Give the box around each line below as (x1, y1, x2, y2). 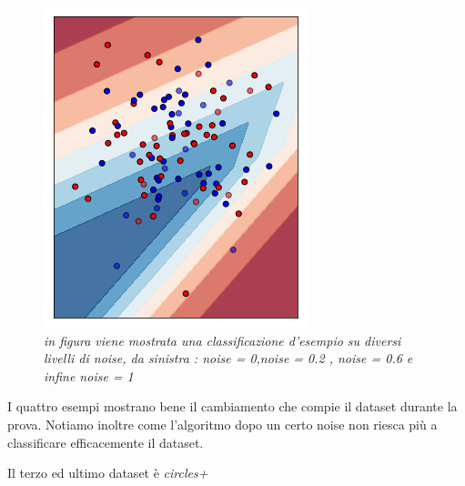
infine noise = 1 (44, 366, 134, 385)
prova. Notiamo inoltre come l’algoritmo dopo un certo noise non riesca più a (7, 414, 438, 433)
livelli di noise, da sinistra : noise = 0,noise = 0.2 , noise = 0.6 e (44, 349, 413, 368)
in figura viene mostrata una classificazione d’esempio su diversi (44, 330, 401, 349)
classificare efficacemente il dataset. (7, 432, 204, 451)
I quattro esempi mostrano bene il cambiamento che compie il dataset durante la (7, 397, 458, 416)
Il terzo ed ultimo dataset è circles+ (7, 463, 208, 482)
